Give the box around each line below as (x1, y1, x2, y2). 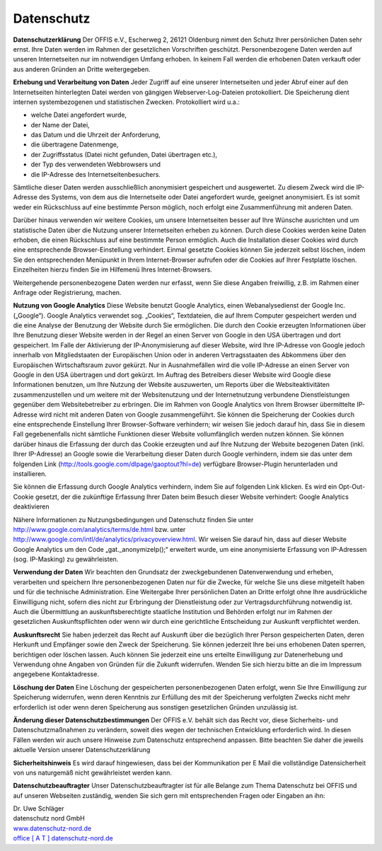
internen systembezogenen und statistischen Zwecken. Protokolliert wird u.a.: (13, 98, 240, 106)
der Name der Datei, (30, 120, 90, 129)
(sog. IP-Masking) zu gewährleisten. (13, 555, 119, 564)
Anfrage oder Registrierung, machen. (13, 288, 122, 296)
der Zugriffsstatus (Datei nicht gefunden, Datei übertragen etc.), (30, 150, 218, 158)
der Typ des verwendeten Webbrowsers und (30, 160, 161, 169)
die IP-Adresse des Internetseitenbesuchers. (30, 170, 161, 178)
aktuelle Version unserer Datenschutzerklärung (13, 746, 151, 754)
